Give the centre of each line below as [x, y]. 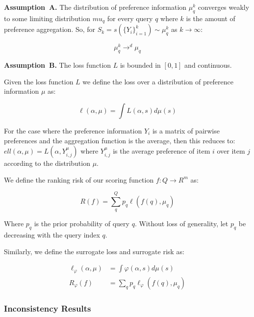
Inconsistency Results [48, 308]
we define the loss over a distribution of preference [158, 81]
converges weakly [224, 7]
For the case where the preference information [73, 130]
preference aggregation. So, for [50, 29]
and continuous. [208, 65]
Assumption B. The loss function [58, 65]
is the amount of [211, 18]
